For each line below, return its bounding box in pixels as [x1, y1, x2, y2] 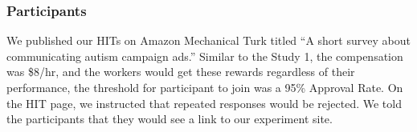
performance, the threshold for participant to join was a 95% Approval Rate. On [6, 79, 403, 95]
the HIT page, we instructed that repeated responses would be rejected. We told [6, 94, 402, 111]
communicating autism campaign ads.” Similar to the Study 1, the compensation [6, 47, 403, 64]
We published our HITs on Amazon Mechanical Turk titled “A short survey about [6, 32, 411, 49]
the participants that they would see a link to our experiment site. [6, 110, 333, 127]
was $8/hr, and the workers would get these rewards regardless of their [6, 63, 355, 80]
